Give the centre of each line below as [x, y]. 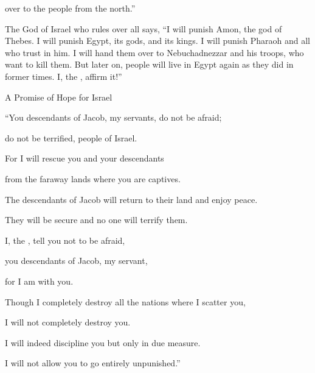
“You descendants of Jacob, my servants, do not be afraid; [113, 117]
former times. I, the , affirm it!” [64, 76]
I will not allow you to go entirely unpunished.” [93, 363]
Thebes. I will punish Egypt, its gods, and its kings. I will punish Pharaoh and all [157, 41]
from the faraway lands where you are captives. [93, 178]
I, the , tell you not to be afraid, [65, 240]
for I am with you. [39, 281]
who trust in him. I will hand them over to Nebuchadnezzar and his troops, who [154, 52]
